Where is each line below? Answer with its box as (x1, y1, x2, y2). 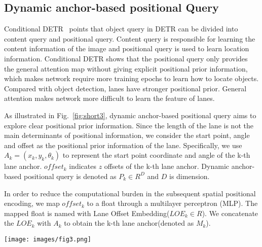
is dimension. (169, 170, 210, 181)
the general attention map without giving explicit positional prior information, (4, 63, 248, 74)
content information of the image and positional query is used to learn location (4, 43, 249, 54)
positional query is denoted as (23, 170, 117, 181)
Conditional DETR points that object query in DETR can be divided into (4, 23, 238, 34)
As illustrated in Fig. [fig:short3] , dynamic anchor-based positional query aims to (4, 110, 256, 120)
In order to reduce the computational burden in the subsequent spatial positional (4, 188, 256, 198)
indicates (69, 161, 97, 171)
